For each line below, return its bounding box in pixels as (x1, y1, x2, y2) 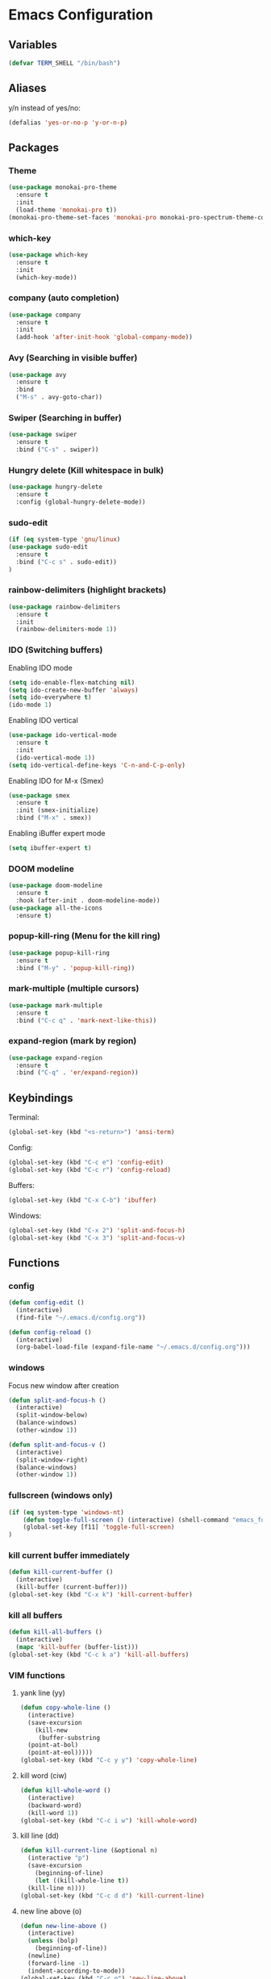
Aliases (8, 82, 47, 95)
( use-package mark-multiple (8, 1001, 103, 1010)
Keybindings (8, 1091, 74, 1105)
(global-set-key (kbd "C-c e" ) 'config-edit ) (8, 1158, 164, 1166)
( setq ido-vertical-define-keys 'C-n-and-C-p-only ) (8, 761, 186, 769)
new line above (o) (19, 1906, 82, 1916)
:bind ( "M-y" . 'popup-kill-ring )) (15, 964, 135, 972)
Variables (8, 38, 58, 52)
